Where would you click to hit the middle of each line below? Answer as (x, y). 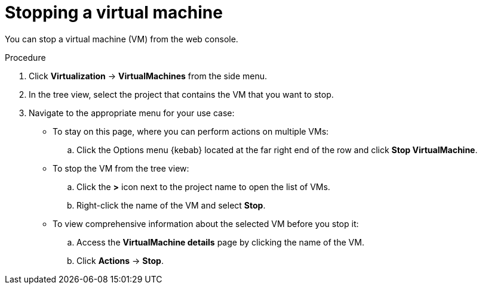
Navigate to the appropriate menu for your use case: (132, 113)
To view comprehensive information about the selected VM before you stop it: (206, 223)
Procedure (25, 57)
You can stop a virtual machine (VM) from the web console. (122, 39)
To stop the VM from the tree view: (121, 168)
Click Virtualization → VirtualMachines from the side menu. (148, 76)
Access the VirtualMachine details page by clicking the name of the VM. (220, 242)
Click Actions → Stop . (120, 260)
